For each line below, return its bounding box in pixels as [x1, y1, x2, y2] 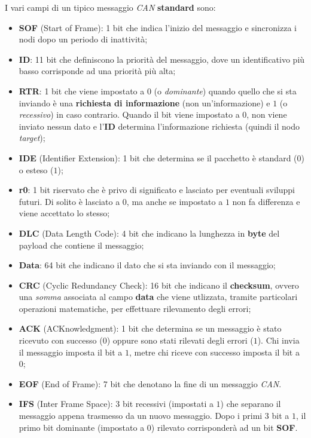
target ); [19, 131, 45, 144]
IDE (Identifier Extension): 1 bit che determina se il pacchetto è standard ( [19, 151, 297, 164]
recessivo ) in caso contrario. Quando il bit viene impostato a [19, 108, 240, 121]
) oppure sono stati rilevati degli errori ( [106, 334, 254, 347]
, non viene [246, 108, 287, 121]
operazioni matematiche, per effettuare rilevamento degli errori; [19, 302, 251, 314]
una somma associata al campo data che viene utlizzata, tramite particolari [19, 290, 298, 303]
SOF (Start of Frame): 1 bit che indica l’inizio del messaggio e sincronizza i [19, 21, 297, 33]
